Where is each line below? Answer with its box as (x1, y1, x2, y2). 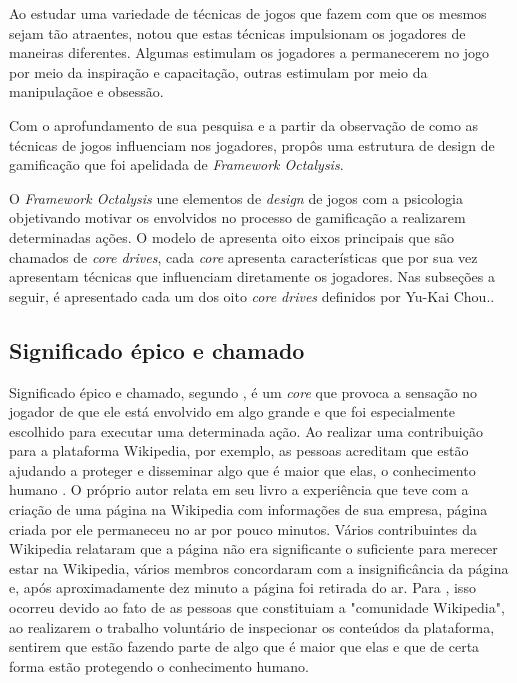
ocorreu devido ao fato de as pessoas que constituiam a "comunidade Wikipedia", (9, 597, 505, 618)
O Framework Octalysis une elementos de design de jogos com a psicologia (9, 187, 463, 208)
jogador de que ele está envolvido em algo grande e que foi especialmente (9, 401, 455, 422)
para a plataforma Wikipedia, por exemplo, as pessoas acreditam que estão (9, 440, 469, 461)
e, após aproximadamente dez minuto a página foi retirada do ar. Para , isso (9, 577, 476, 598)
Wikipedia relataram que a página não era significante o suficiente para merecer (9, 538, 498, 559)
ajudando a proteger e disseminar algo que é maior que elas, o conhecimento (9, 459, 476, 480)
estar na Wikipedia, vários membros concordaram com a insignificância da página (9, 557, 509, 578)
